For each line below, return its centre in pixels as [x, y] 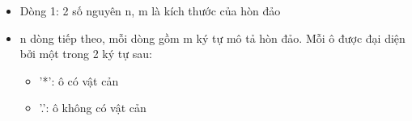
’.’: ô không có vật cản [93, 108]
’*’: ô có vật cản [79, 80]
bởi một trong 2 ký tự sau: [86, 54]
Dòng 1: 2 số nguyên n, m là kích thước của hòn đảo [150, 10]
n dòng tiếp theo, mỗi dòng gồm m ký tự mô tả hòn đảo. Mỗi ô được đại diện [212, 38]
